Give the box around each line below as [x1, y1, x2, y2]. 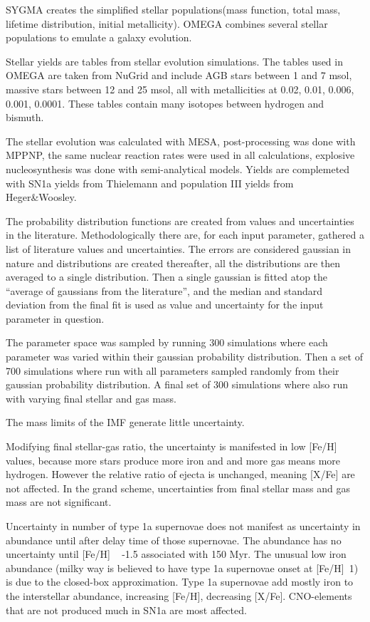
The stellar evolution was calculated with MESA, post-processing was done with [6, 133, 356, 148]
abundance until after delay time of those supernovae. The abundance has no [6, 532, 342, 547]
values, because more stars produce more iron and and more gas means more [6, 452, 341, 467]
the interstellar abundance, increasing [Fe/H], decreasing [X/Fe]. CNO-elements [6, 588, 352, 603]
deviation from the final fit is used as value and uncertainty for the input [6, 297, 324, 312]
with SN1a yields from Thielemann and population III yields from [6, 175, 294, 190]
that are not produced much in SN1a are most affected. [6, 602, 247, 617]
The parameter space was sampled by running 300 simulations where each [6, 335, 328, 350]
